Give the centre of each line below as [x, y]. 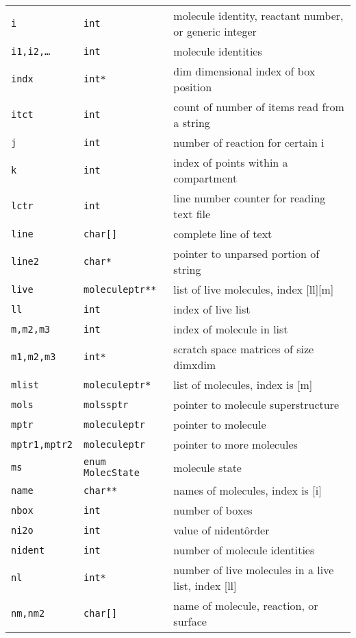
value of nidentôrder [221, 530]
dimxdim [195, 365]
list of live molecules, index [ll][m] [254, 289]
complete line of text [223, 234]
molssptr [106, 404]
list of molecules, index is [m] [243, 385]
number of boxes [213, 510]
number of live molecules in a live [254, 570]
